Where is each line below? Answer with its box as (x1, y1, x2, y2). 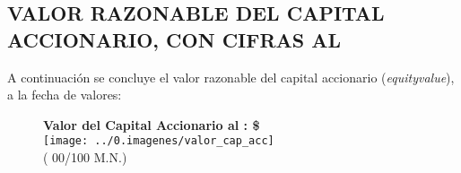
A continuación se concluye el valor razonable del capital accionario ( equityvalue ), (7, 67, 455, 86)
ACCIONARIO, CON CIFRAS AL (7, 25, 342, 53)
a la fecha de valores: (7, 85, 122, 104)
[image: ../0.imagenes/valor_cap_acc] (43, 134, 274, 148)
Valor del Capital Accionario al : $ (43, 115, 260, 134)
